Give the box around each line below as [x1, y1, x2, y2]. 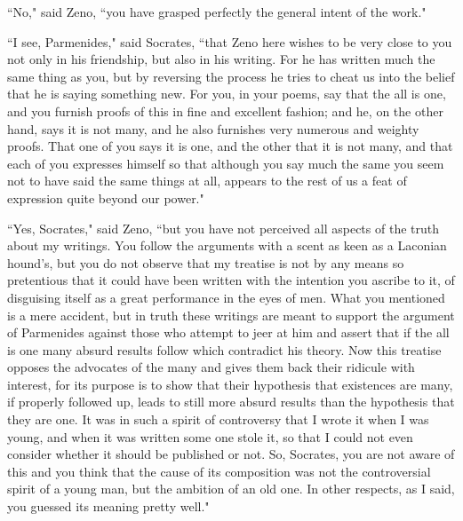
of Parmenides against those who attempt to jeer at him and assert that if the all [7, 323, 450, 342]
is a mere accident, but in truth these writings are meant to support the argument [7, 305, 455, 324]
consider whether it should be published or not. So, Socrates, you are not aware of [7, 445, 455, 463]
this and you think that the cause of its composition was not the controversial [7, 462, 431, 480]
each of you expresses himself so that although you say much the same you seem [7, 154, 444, 172]
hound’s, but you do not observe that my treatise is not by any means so [7, 253, 404, 272]
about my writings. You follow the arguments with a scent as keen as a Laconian [7, 236, 447, 255]
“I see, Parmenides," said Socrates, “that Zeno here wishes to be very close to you [7, 32, 452, 51]
